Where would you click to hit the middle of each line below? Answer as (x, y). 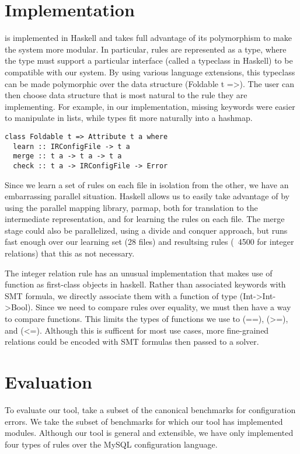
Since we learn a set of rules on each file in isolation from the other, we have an (147, 184)
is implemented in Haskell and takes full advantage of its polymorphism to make (148, 38)
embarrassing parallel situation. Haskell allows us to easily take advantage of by (147, 196)
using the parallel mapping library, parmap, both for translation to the (131, 207)
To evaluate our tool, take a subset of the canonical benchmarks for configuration (150, 409)
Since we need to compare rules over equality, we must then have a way (163, 307)
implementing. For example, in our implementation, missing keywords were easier (150, 106)
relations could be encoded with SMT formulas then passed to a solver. (132, 342)
